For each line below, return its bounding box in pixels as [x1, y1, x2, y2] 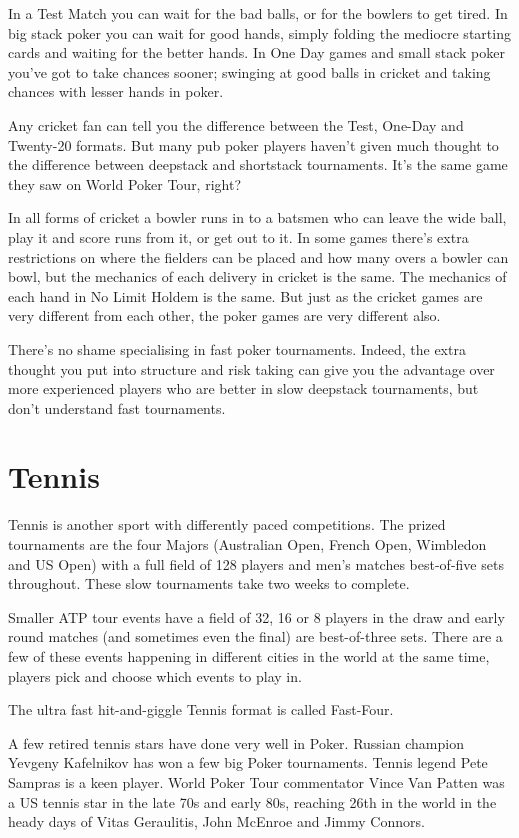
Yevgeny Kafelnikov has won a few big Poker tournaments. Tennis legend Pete [8, 752, 488, 773]
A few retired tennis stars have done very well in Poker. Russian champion [8, 732, 464, 753]
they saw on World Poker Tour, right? [8, 173, 242, 194]
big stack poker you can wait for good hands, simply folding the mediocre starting [8, 22, 511, 43]
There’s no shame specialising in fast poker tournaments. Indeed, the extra [8, 338, 466, 359]
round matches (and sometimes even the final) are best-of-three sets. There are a [8, 626, 503, 647]
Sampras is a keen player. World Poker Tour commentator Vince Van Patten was [8, 771, 505, 792]
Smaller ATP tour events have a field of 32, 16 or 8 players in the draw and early [8, 606, 505, 627]
